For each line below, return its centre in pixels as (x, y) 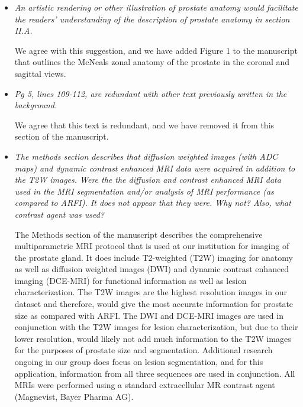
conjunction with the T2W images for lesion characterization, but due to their (156, 327)
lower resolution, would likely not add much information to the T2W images (153, 338)
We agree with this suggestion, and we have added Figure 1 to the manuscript (156, 50)
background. (36, 105)
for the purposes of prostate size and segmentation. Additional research (144, 350)
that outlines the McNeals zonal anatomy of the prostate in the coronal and (152, 62)
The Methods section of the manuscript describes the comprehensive (138, 234)
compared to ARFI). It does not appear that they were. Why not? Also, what (153, 203)
